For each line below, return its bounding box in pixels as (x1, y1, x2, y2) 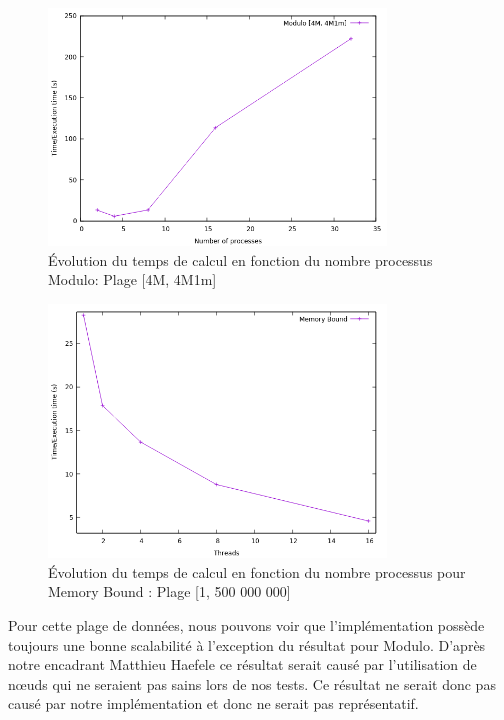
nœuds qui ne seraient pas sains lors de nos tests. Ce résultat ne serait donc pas (8, 673, 496, 694)
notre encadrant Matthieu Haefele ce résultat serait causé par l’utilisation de (8, 654, 477, 675)
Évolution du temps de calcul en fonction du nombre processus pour (48, 561, 466, 582)
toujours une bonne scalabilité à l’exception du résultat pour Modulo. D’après (8, 634, 486, 655)
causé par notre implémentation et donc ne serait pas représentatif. (8, 693, 419, 714)
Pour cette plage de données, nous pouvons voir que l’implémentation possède (8, 614, 485, 635)
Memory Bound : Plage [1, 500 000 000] (48, 581, 291, 602)
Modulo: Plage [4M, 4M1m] (48, 269, 217, 290)
